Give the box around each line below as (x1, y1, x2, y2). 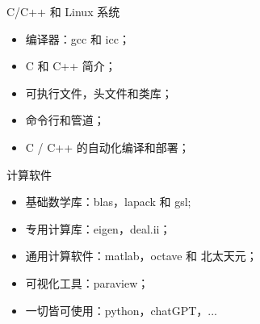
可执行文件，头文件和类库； (25, 84, 173, 101)
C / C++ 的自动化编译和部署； (25, 138, 190, 155)
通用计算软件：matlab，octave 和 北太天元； (25, 247, 258, 264)
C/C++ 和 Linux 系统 (6, 3, 120, 19)
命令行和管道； (25, 112, 105, 128)
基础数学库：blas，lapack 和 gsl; (25, 193, 191, 210)
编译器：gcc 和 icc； (25, 30, 130, 47)
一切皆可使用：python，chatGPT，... (25, 301, 217, 318)
